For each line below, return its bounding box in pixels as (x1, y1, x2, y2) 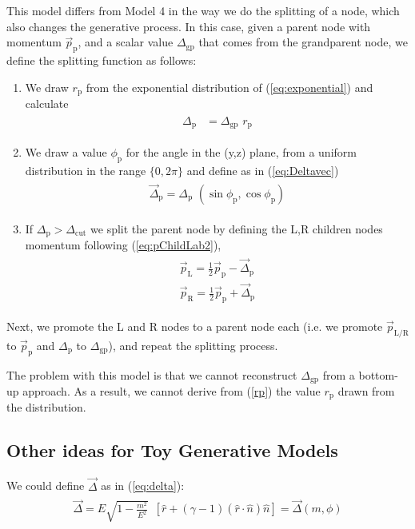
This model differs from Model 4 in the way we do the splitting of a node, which (6, 2, 400, 18)
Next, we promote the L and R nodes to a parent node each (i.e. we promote (6, 317, 383, 334)
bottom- (358, 366, 398, 383)
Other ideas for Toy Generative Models (6, 438, 338, 463)
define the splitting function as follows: (6, 51, 197, 68)
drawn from (337, 383, 395, 400)
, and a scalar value (78, 34, 174, 50)
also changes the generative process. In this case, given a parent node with (6, 18, 371, 34)
